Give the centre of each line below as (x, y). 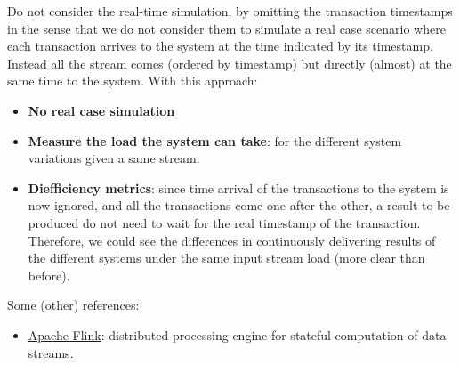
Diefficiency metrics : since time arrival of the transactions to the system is (238, 187)
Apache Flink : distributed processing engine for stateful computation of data (237, 334)
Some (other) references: (73, 305)
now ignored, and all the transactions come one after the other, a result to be (239, 205)
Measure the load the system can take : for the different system (215, 140)
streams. (51, 352)
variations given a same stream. (114, 158)
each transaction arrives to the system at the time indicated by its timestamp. (220, 46)
